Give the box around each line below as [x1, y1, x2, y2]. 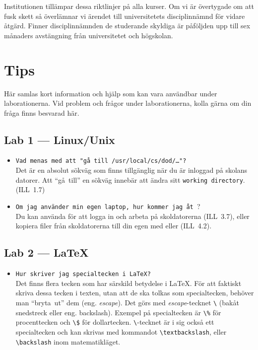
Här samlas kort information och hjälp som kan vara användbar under [4, 88, 217, 98]
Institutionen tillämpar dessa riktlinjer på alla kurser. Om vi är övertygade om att [4, 1, 254, 11]
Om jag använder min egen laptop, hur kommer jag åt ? [15, 201, 200, 211]
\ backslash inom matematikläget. [15, 336, 121, 347]
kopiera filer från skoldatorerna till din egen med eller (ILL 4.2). [15, 220, 212, 231]
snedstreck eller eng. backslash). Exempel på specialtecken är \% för [15, 307, 221, 317]
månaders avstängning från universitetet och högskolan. [4, 30, 173, 40]
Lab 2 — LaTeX [4, 245, 89, 260]
